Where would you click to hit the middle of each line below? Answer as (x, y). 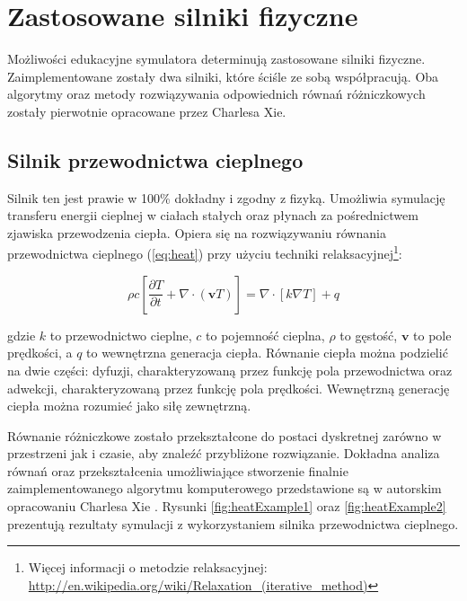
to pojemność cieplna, (265, 335)
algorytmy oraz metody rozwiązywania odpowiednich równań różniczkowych (216, 94)
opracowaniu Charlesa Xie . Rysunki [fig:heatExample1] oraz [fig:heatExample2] (227, 506)
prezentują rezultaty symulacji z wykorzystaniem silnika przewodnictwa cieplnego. (233, 523)
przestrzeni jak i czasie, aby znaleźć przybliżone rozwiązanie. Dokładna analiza (224, 453)
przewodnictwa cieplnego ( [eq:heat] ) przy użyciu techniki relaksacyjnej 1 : (205, 252)
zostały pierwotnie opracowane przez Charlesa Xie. (147, 111)
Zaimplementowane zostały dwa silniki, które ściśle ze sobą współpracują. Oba (223, 76)
